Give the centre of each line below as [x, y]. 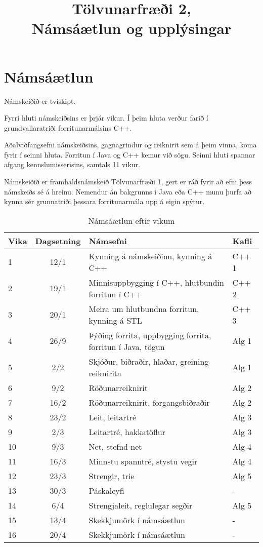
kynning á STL [115, 320]
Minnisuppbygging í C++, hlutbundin [156, 282]
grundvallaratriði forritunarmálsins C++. [68, 127]
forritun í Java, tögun [127, 346]
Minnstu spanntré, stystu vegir [143, 461]
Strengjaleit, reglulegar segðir [141, 505]
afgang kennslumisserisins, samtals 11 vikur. [72, 164]
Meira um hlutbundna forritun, [144, 308]
